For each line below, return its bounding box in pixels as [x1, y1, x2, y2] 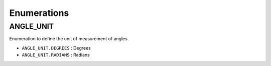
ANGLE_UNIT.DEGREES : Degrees [22, 45, 91, 51]
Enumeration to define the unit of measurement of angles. [9, 36, 129, 42]
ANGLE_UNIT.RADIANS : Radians [22, 52, 90, 58]
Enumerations [9, 7, 69, 18]
